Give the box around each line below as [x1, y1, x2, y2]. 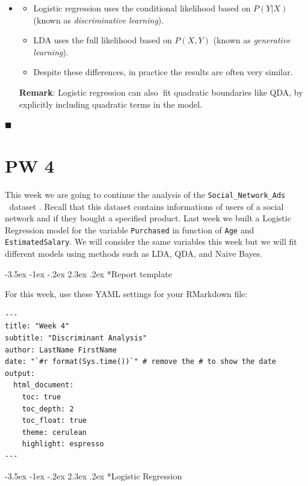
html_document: [13, 381, 74, 390]
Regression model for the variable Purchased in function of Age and [5, 223, 254, 236]
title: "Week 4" [5, 322, 70, 331]
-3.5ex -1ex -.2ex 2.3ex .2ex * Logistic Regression [5, 469, 182, 482]
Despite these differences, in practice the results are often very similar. [33, 66, 293, 78]
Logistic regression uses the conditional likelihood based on [33, 2, 251, 14]
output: [5, 369, 35, 378]
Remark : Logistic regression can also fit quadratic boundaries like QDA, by [19, 85, 303, 98]
